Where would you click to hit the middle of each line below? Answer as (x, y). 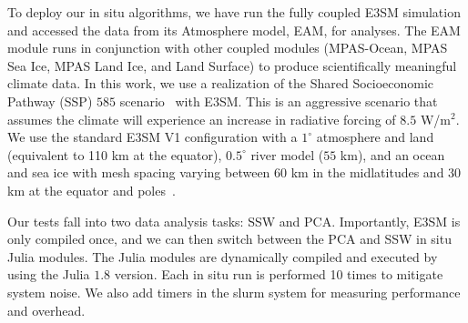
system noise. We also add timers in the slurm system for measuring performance (234, 292)
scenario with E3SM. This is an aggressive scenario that (279, 101)
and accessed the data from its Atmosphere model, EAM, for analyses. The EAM (234, 30)
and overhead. (46, 310)
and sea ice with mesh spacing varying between (139, 172)
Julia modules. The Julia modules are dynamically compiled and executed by (223, 256)
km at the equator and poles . (92, 190)
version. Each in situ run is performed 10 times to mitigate (279, 274)
